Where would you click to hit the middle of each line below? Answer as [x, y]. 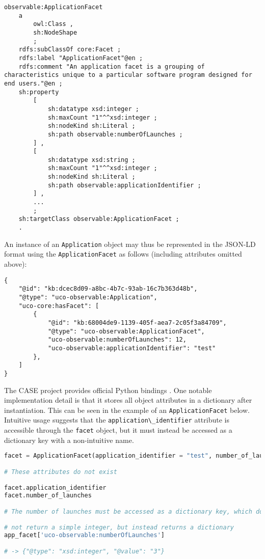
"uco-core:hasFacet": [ [59, 306]
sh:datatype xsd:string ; [91, 160]
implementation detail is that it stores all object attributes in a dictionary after [128, 400]
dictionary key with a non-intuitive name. [69, 440]
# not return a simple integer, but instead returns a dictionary [119, 528]
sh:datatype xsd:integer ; [93, 109]
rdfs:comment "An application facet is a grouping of [112, 66]
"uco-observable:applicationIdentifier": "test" [132, 348]
